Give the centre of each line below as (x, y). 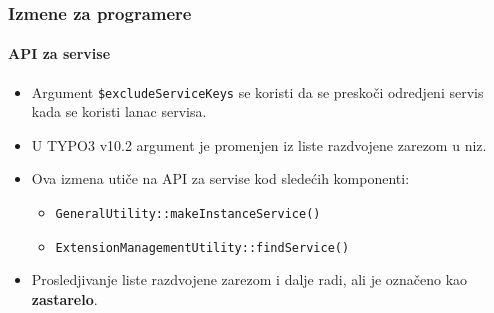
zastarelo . (64, 298)
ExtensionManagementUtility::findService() (202, 247)
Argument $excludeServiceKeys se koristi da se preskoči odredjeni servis (257, 91)
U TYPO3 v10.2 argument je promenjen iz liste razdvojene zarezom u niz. (259, 144)
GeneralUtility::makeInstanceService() (188, 214)
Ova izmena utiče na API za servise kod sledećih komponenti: (220, 178)
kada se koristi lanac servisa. (119, 111)
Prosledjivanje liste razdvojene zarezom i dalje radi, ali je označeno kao (249, 279)
